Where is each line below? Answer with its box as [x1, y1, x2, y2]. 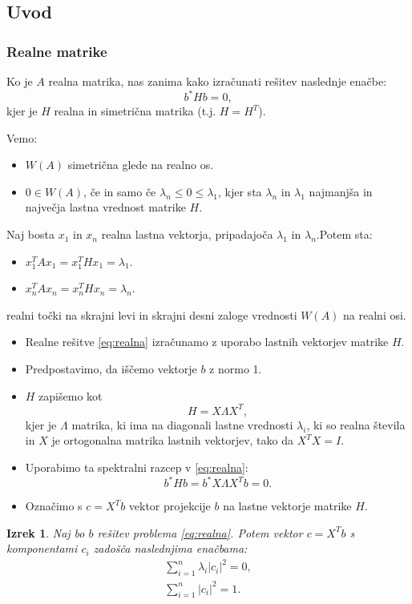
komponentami [6, 540, 78, 557]
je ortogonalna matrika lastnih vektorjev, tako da [51, 432, 294, 449]
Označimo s [25, 497, 83, 513]
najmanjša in [309, 183, 373, 199]
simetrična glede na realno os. [67, 156, 214, 173]
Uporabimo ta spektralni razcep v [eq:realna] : [25, 458, 248, 475]
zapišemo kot [38, 387, 103, 404]
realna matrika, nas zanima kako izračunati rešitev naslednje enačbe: [48, 73, 387, 89]
